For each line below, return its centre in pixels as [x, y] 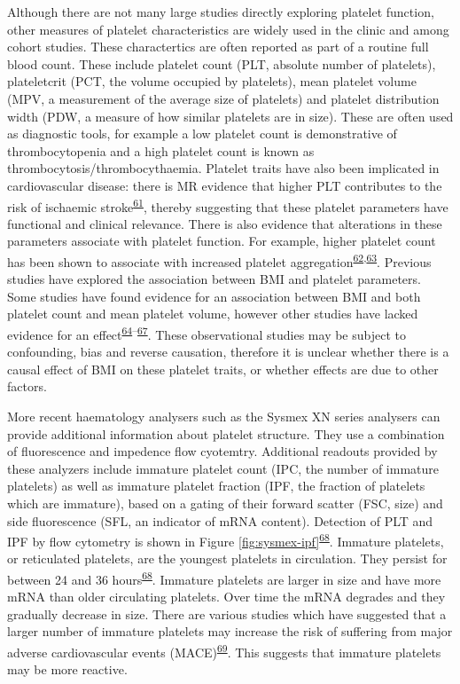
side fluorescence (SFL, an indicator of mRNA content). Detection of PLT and [220, 520]
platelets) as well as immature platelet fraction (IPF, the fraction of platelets [216, 486]
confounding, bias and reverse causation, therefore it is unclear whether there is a [228, 352]
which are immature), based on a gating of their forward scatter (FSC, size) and [225, 503]
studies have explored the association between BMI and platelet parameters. [214, 279]
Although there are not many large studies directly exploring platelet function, [221, 12]
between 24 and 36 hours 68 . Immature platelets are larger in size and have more [224, 578]
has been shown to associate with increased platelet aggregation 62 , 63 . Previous [219, 260]
